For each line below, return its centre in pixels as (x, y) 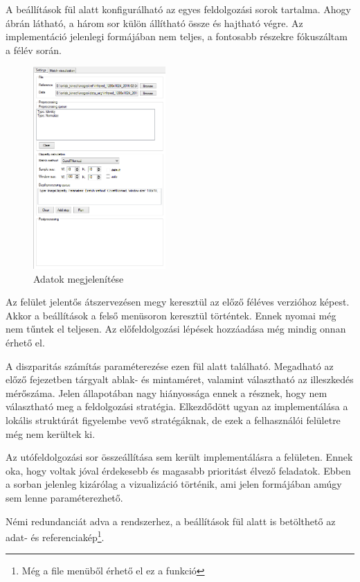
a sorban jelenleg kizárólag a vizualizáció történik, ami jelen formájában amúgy (174, 484)
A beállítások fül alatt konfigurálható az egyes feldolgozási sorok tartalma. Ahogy (178, 9)
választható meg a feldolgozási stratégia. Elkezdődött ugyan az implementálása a (177, 406)
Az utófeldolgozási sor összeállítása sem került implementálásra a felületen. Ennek (179, 457)
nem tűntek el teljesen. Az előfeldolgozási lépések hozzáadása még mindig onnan (176, 329)
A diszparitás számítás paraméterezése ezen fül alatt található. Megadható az (170, 365)
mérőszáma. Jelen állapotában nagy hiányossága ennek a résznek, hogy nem (166, 393)
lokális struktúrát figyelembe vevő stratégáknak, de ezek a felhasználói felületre (173, 420)
